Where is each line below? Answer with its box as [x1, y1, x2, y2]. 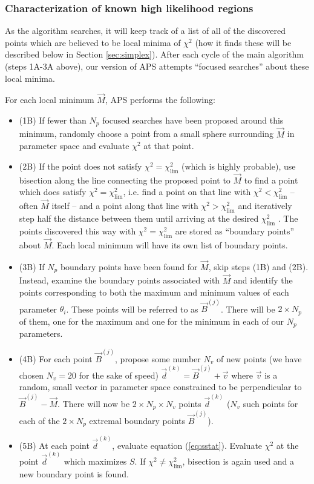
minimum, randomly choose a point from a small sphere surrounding [19, 127, 273, 140]
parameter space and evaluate [19, 139, 129, 152]
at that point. [143, 139, 194, 152]
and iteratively [238, 199, 292, 212]
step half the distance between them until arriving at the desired [19, 212, 259, 225]
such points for [243, 397, 298, 409]
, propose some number [115, 352, 201, 365]
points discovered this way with [19, 225, 136, 237]
